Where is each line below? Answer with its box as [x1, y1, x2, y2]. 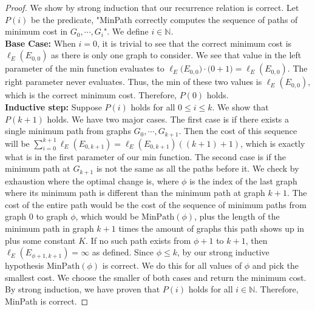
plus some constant [5, 234, 76, 246]
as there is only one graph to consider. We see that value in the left [51, 49, 302, 61]
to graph [36, 210, 68, 223]
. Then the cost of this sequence [178, 124, 297, 137]
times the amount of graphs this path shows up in [118, 222, 305, 235]
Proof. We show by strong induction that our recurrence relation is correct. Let [5, 1, 299, 13]
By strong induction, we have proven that [5, 283, 160, 295]
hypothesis [5, 259, 44, 272]
